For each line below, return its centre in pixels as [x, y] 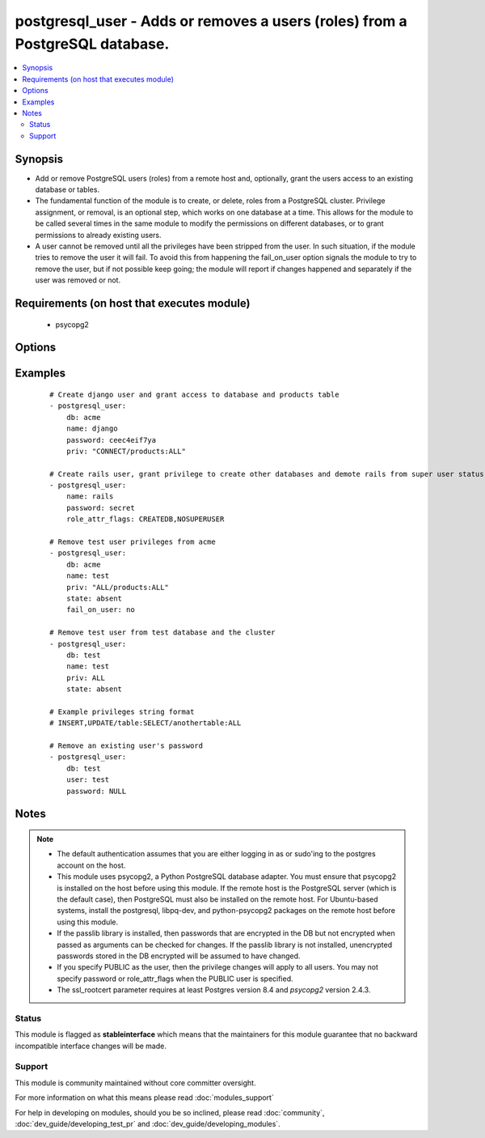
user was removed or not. [78, 280]
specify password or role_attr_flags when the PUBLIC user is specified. [175, 979]
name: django [92, 429]
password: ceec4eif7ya [111, 440]
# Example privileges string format [122, 711]
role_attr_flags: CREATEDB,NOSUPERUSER [145, 519]
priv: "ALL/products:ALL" [118, 587]
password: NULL [96, 791]
